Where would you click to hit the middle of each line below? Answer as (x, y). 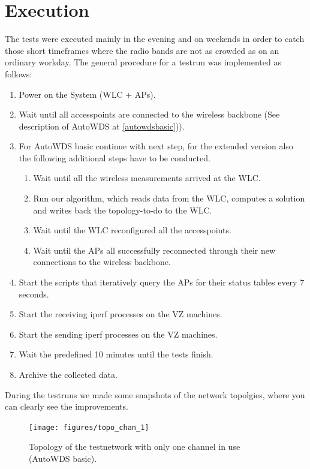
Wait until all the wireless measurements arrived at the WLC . (147, 178)
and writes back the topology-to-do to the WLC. (123, 210)
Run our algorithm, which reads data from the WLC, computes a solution (169, 198)
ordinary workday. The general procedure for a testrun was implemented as (143, 62)
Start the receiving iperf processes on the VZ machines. (121, 314)
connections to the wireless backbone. (102, 262)
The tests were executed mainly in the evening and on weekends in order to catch (155, 39)
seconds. (34, 294)
